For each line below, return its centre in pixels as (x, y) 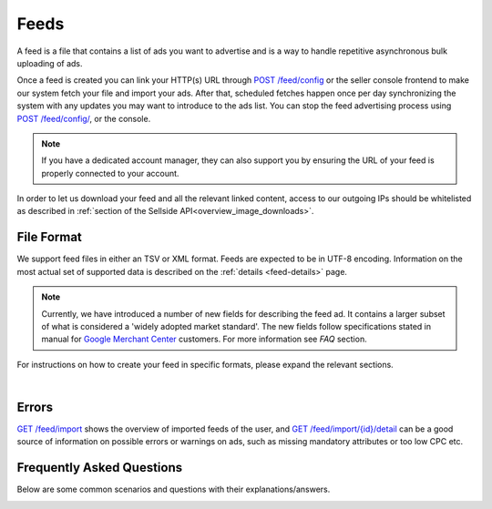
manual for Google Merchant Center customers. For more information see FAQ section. (205, 339)
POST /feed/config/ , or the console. (84, 118)
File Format (49, 237)
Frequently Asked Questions (100, 468)
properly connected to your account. (110, 173)
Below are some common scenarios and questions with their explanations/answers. (174, 489)
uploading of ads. (50, 63)
